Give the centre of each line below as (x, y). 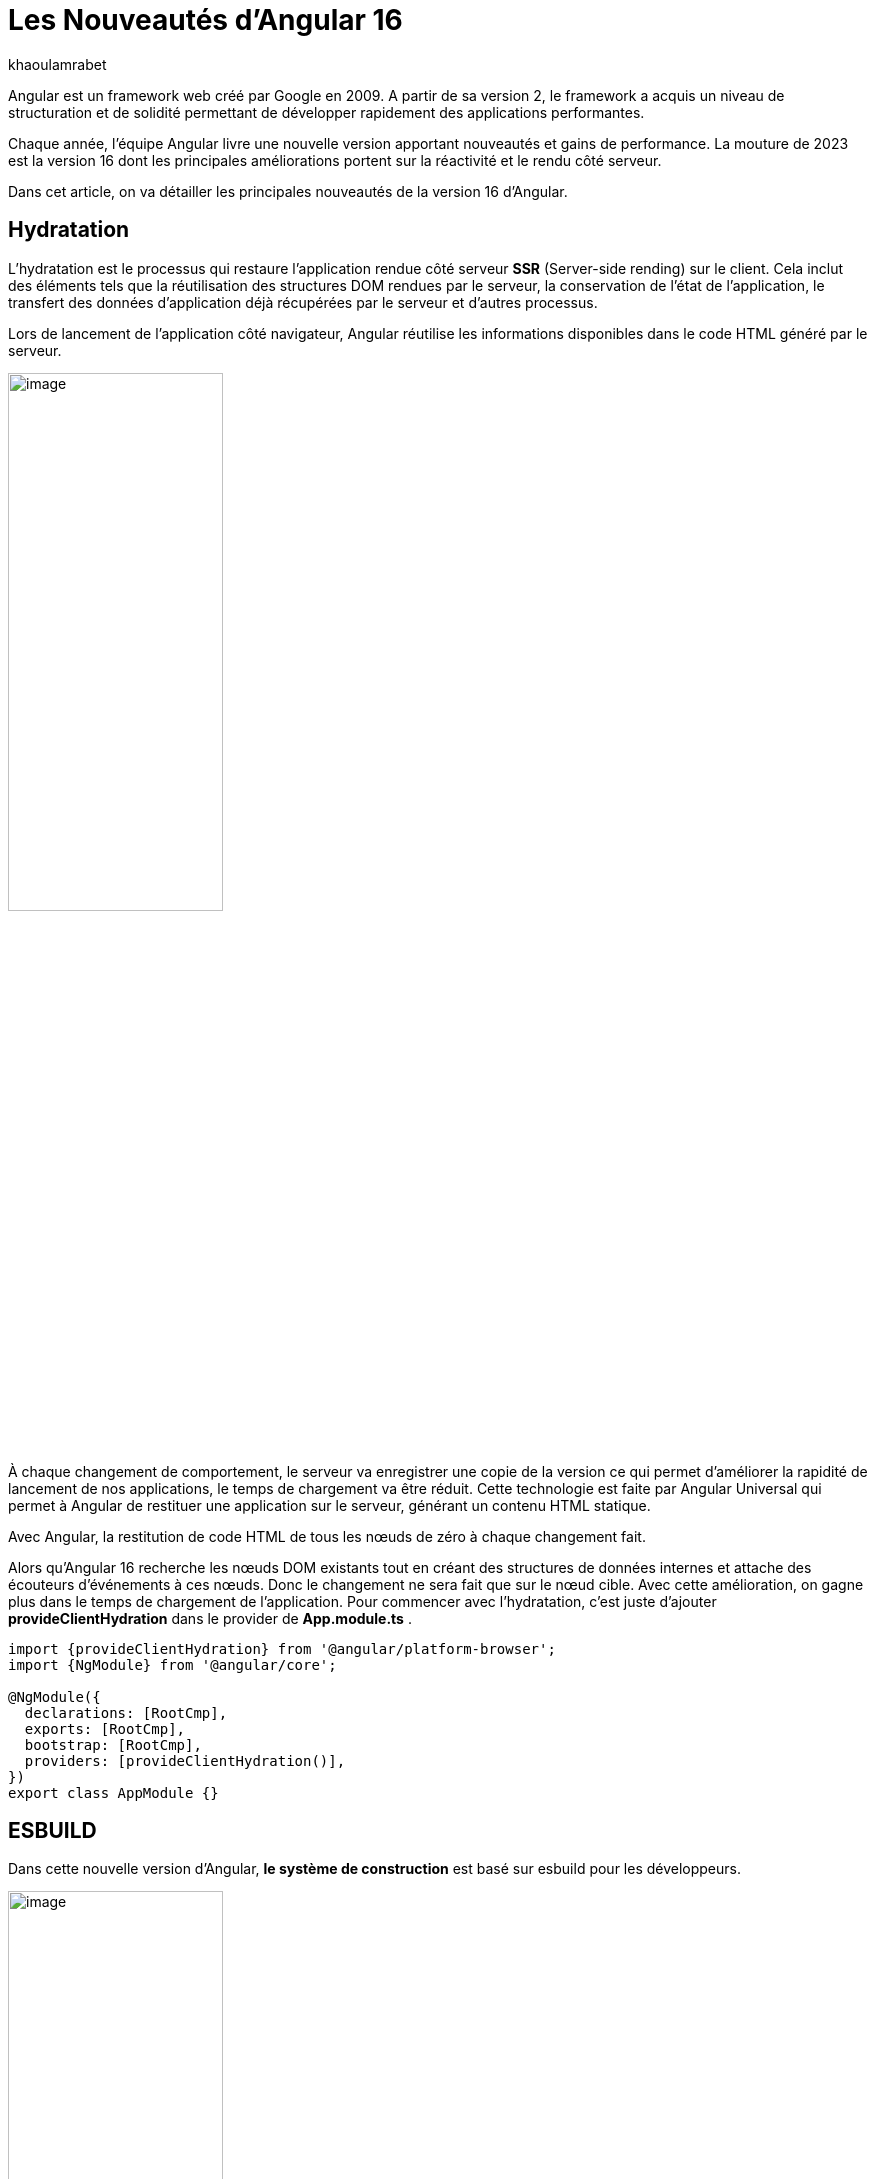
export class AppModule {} (113, 1792)
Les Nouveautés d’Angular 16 (205, 20)
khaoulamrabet (57, 64)
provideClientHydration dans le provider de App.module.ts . (210, 1618)
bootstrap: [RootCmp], (113, 1744)
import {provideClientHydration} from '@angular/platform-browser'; (282, 1648)
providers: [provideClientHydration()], (185, 1760)
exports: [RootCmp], (105, 1728)
